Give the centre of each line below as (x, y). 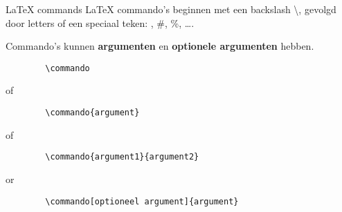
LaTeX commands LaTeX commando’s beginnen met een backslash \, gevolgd (171, 9)
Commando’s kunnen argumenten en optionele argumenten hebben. (160, 46)
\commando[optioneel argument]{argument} (142, 201)
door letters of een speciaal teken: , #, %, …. (100, 22)
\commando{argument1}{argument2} (122, 157)
